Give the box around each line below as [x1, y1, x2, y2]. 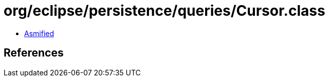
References [4, 46, 64, 60]
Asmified [24, 29, 54, 38]
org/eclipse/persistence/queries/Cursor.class [4, 2, 325, 19]
